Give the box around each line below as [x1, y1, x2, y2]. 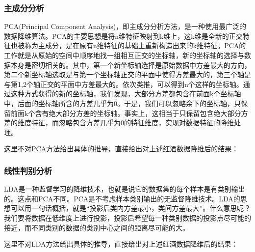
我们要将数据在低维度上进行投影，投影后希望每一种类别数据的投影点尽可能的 [4, 212, 251, 223]
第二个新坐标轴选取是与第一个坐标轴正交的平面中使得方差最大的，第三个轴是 [4, 69, 251, 80]
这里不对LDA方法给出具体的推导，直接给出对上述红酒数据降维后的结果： [4, 239, 238, 249]
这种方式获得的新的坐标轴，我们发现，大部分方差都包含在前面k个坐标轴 [10, 88, 241, 99]
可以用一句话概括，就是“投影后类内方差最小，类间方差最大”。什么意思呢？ [10, 203, 251, 213]
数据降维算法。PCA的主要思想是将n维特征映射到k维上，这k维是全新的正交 [4, 30, 243, 41]
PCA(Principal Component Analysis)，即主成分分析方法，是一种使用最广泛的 [4, 21, 247, 31]
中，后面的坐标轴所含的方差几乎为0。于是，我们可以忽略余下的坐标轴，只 [4, 98, 241, 108]
